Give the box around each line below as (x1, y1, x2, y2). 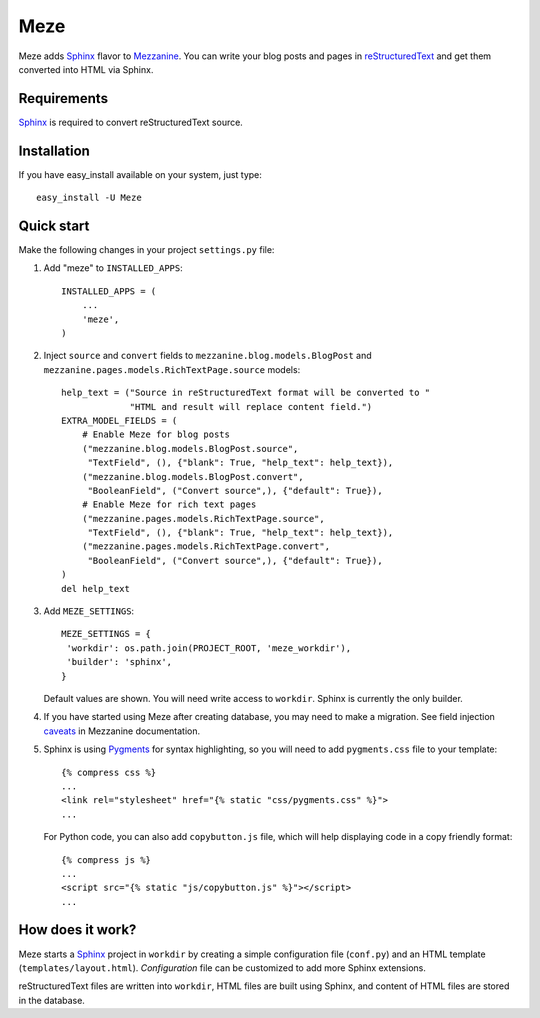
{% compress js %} (61, 854, 152, 865)
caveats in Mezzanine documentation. (43, 725, 201, 737)
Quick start (18, 217, 90, 234)
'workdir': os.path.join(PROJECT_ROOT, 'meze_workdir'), (66, 642, 352, 654)
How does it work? (18, 921, 137, 939)
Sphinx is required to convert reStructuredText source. (18, 116, 244, 128)
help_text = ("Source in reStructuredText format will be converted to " (61, 387, 431, 399)
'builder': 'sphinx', (66, 656, 173, 668)
